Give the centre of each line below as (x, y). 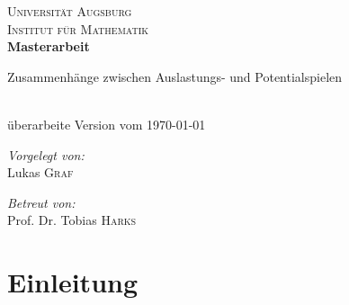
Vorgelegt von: (46, 154)
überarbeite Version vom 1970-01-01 (107, 124)
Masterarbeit (49, 46)
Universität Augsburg (70, 11)
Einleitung (73, 282)
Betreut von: (41, 202)
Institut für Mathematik (78, 28)
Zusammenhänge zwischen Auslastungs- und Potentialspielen (175, 76)
